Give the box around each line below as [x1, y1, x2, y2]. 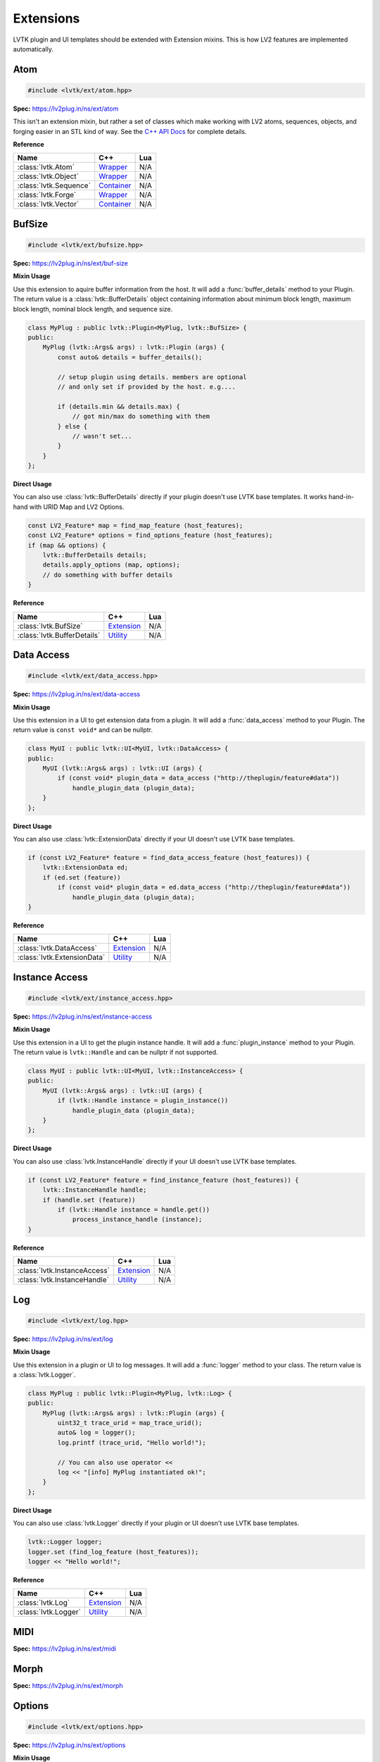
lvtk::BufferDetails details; [42, 551, 147, 560]
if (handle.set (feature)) [42, 1195, 137, 1204]
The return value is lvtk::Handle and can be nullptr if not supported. [13, 1048, 218, 1056]
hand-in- [328, 493, 355, 501]
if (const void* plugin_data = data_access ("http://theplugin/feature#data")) [57, 774, 340, 782]
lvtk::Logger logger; [27, 1538, 103, 1546]
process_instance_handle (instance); [72, 1216, 203, 1224]
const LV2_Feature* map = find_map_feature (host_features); [27, 522, 243, 529]
